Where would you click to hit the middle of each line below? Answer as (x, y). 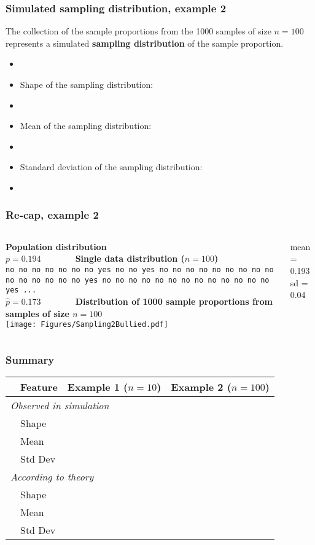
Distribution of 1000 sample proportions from (174, 301)
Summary (30, 359)
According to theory (52, 476)
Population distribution (56, 246)
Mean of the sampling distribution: (86, 126)
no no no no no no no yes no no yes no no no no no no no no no (140, 269)
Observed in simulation (60, 405)
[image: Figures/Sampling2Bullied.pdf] (87, 325)
